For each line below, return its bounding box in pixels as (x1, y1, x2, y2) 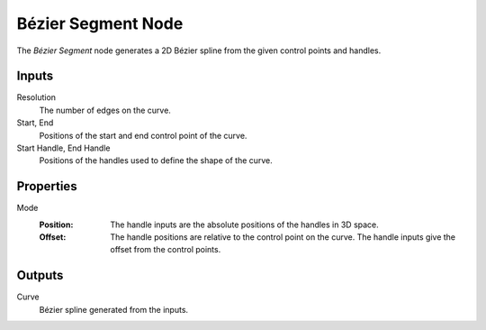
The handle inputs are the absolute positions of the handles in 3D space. (110, 219, 380, 230)
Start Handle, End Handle (16, 142, 111, 153)
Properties (16, 179, 77, 194)
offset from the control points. (110, 244, 221, 255)
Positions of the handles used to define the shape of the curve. (39, 155, 274, 166)
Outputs (16, 268, 64, 283)
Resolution (16, 92, 57, 103)
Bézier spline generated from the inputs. (39, 304, 189, 315)
